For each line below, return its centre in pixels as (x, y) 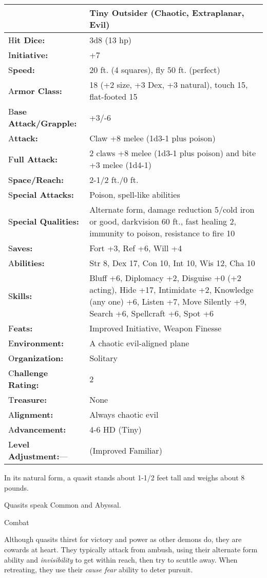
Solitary (103, 358)
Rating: (24, 385)
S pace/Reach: (36, 180)
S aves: (21, 248)
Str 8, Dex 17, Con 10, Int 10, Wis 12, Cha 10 (172, 263)
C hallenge (28, 373)
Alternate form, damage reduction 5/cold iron (172, 209)
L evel (19, 444)
